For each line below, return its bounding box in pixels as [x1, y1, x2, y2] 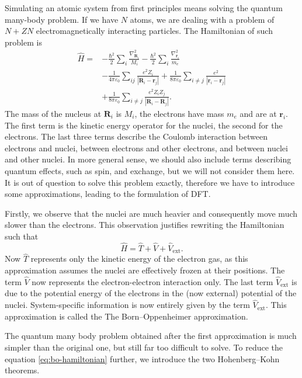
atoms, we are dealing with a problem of [130, 13, 275, 25]
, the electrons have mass [134, 107, 224, 119]
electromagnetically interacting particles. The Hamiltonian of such [36, 25, 273, 37]
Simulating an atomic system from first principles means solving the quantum [5, 2, 283, 13]
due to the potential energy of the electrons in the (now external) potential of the [5, 287, 297, 299]
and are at [239, 107, 277, 119]
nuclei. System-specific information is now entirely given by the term [5, 299, 250, 311]
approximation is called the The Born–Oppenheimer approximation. [5, 310, 248, 322]
